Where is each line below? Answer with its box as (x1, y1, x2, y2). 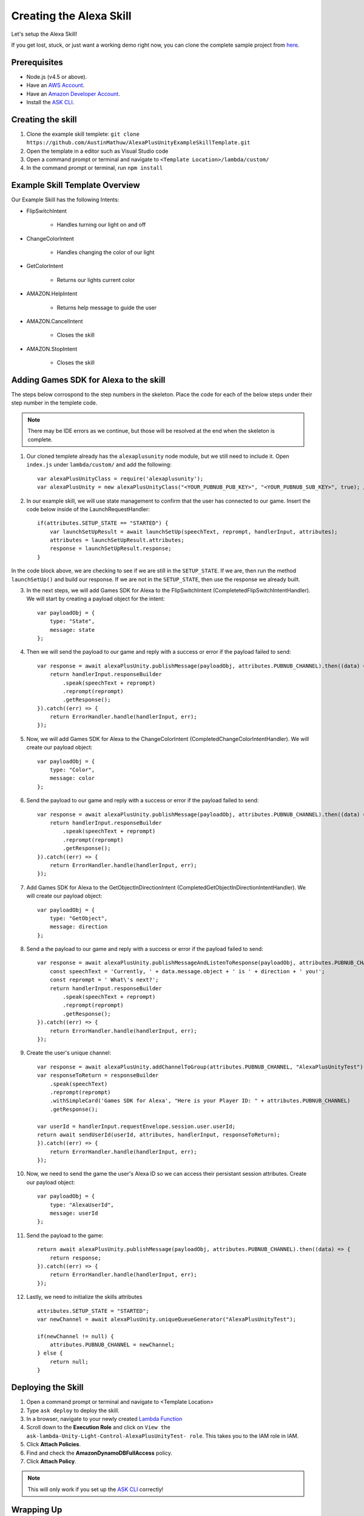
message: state (49, 626, 95, 633)
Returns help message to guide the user (56, 304, 157, 311)
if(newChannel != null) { (37, 1333, 115, 1340)
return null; (49, 1358, 89, 1365)
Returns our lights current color (56, 276, 135, 283)
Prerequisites (11, 57, 63, 67)
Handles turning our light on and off (56, 221, 146, 229)
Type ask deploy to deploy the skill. (26, 1407, 120, 1414)
